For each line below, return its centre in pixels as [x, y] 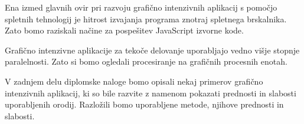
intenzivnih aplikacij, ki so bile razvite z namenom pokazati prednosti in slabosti [151, 93]
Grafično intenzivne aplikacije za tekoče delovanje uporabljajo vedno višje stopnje [152, 50]
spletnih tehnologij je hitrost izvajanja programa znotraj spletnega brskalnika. [146, 19]
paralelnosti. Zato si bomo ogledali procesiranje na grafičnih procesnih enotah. [146, 61]
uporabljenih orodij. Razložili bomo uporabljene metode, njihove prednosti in [144, 104]
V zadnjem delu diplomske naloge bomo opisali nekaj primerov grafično [134, 81]
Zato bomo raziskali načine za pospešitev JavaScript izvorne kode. [124, 30]
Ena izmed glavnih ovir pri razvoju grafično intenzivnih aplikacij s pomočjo [141, 7]
